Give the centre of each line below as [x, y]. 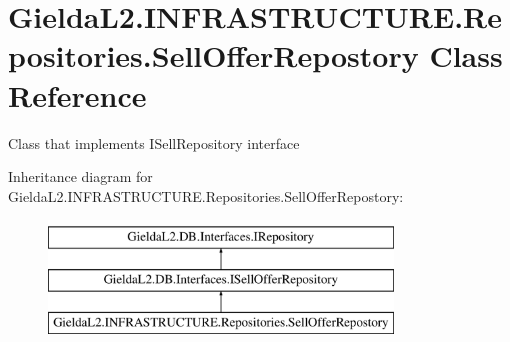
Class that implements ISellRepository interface [154, 142]
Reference [77, 94]
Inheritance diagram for [80, 176]
